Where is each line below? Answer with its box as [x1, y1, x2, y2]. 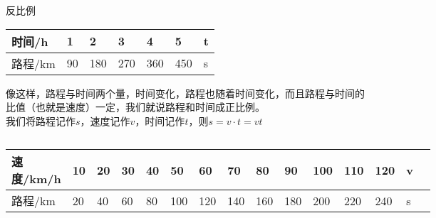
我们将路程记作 [6, 113, 76, 128]
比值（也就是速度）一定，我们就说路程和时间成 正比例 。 [6, 99, 265, 114]
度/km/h [11, 170, 61, 187]
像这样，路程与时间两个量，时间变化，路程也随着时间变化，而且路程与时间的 [6, 85, 365, 100]
